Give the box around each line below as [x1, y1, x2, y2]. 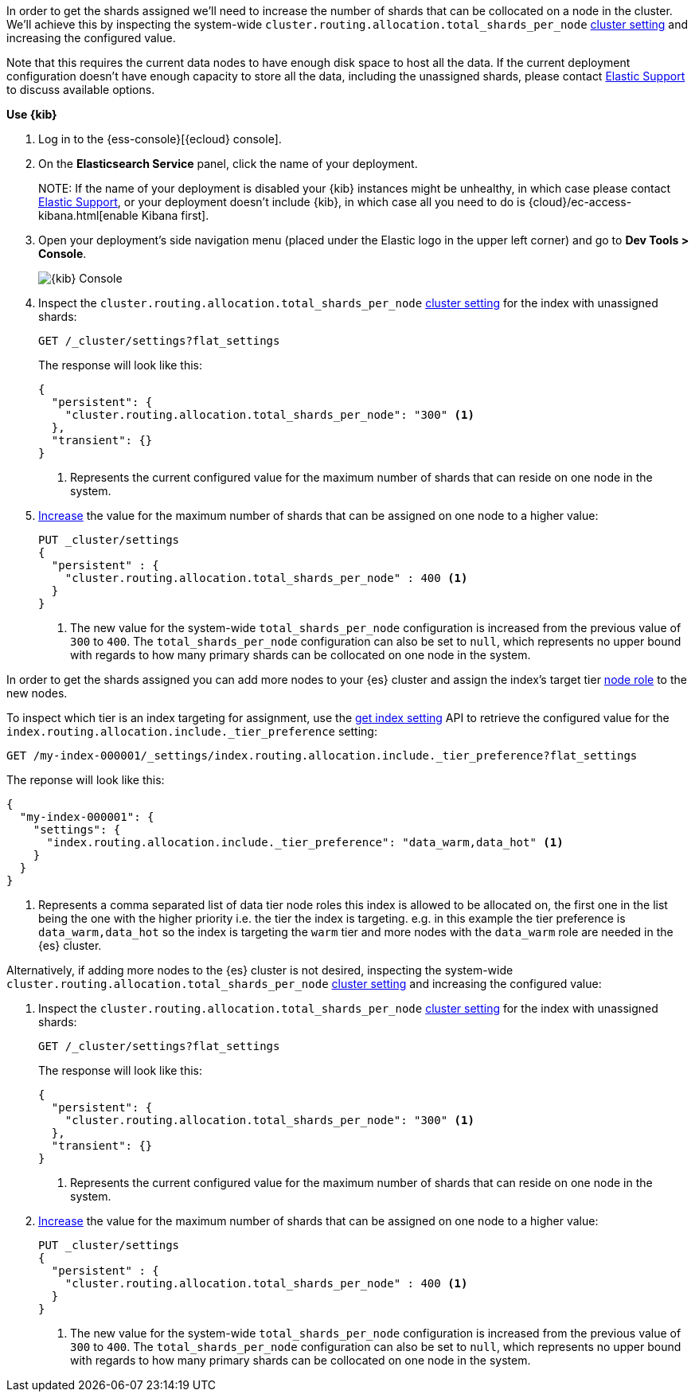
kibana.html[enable [38, 209, 139, 222]
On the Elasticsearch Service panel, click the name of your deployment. [38, 157, 418, 170]
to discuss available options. [6, 83, 155, 96]
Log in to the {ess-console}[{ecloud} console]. [38, 132, 282, 146]
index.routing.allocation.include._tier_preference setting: [6, 724, 377, 738]
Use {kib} [6, 107, 57, 121]
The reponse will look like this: [6, 773, 165, 787]
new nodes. [6, 686, 68, 700]
